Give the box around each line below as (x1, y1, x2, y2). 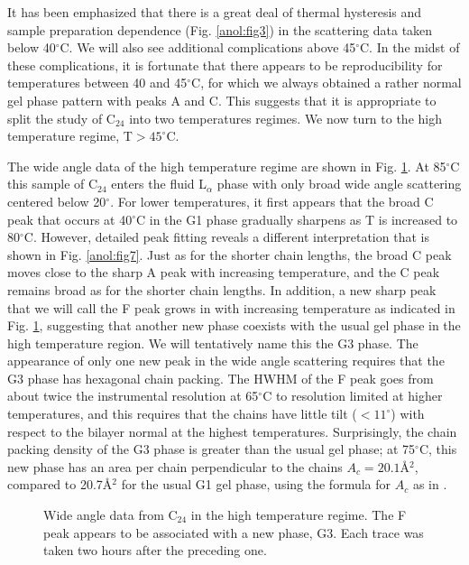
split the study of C (7, 108, 115, 127)
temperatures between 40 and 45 (7, 73, 188, 92)
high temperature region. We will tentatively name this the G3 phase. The (7, 333, 418, 352)
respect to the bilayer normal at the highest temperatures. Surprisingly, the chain (7, 421, 457, 440)
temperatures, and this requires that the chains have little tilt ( (7, 404, 357, 423)
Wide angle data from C (43, 505, 178, 524)
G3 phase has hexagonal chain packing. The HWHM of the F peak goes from (7, 368, 434, 387)
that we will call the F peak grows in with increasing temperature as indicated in (7, 298, 455, 317)
